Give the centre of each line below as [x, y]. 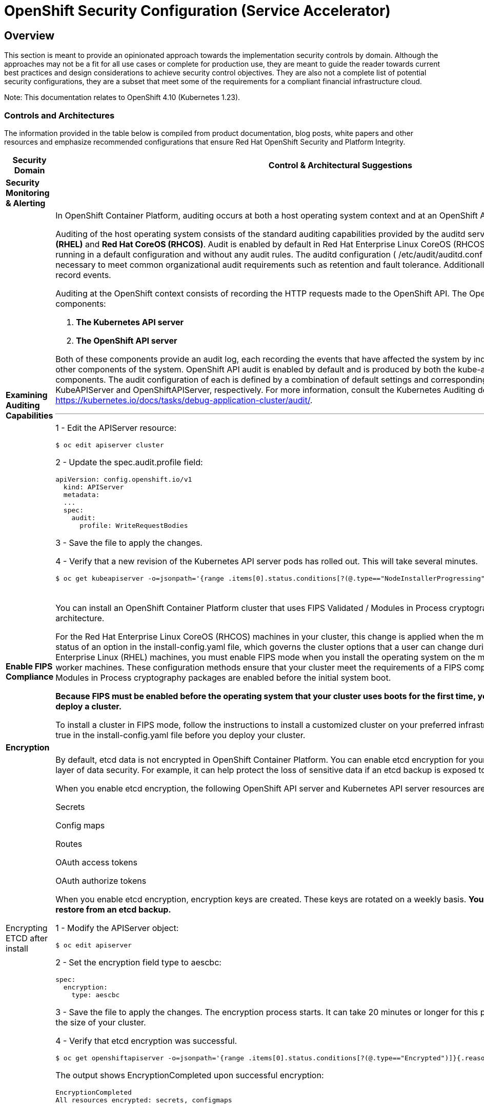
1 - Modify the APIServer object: [117, 928]
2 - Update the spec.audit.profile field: [129, 462]
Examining [27, 395]
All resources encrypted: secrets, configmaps [144, 1100]
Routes [69, 844]
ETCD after [27, 938]
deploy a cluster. [89, 706]
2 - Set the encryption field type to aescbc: [138, 962]
